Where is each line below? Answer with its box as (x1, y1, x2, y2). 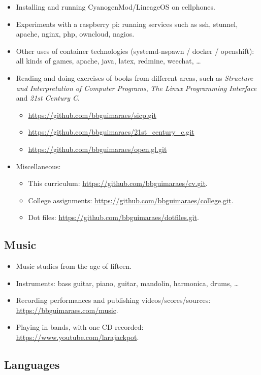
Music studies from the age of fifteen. (16, 261, 132, 271)
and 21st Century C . (16, 92, 80, 103)
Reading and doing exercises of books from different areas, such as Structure (16, 72, 253, 83)
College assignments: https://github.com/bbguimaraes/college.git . (28, 195, 234, 205)
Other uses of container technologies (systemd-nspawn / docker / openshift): (16, 45, 254, 56)
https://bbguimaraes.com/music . (16, 304, 118, 315)
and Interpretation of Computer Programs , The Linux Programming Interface (16, 82, 257, 93)
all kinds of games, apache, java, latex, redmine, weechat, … (16, 55, 201, 66)
